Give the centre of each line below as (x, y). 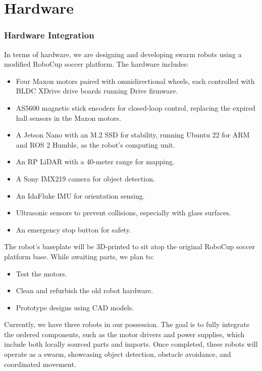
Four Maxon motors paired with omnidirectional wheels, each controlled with (135, 81)
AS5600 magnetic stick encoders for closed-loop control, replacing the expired (136, 107)
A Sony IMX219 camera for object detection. (85, 178)
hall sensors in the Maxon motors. (68, 118)
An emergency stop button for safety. (73, 229)
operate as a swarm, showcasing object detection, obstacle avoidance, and (118, 354)
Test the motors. (41, 273)
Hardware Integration (49, 35)
